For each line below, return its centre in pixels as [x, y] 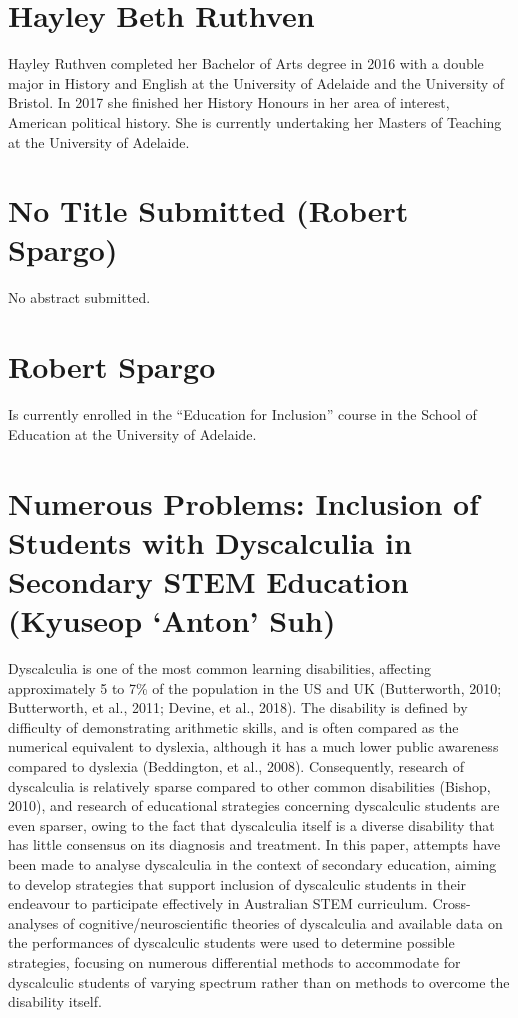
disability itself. [55, 1001]
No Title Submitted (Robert [208, 210]
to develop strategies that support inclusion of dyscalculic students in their [237, 883]
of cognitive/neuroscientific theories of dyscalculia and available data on [282, 922]
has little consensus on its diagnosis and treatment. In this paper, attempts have [254, 844]
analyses [33, 922]
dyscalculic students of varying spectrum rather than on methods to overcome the [259, 981]
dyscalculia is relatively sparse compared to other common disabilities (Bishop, [249, 785]
